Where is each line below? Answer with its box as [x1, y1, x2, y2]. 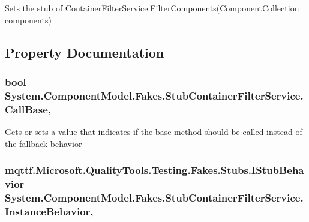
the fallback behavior [5, 137, 82, 149]
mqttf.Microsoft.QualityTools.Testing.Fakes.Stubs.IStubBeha [5, 163, 304, 178]
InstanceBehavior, [5, 203, 94, 218]
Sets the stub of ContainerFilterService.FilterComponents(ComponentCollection [5, 2, 299, 14]
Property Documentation [5, 43, 164, 61]
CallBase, [5, 101, 51, 116]
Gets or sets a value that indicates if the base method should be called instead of [5, 125, 302, 138]
